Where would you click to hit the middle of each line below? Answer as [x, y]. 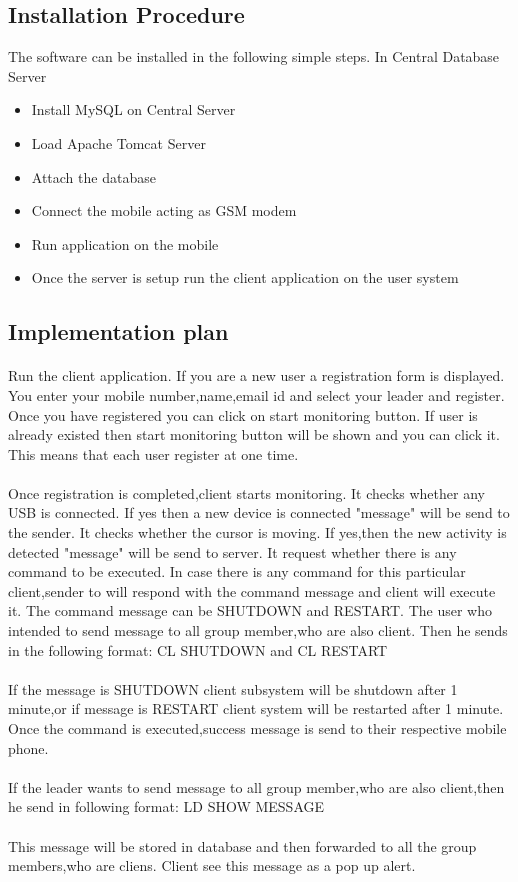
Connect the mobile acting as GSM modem [164, 210]
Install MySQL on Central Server [133, 109]
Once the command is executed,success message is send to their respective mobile [257, 728]
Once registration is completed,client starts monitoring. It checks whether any [246, 492]
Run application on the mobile [125, 243]
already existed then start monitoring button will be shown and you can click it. [254, 434]
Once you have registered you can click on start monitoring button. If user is [243, 414]
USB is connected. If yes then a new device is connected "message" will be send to [259, 512]
